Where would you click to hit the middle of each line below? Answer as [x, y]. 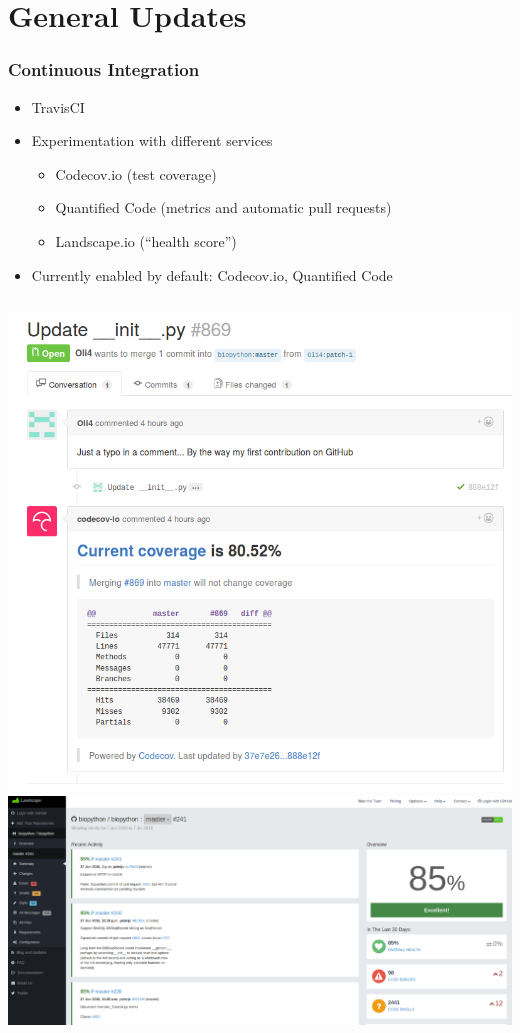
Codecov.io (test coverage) [136, 173]
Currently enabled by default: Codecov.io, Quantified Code [212, 274]
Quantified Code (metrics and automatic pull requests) [223, 207]
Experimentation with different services [152, 140]
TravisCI [58, 106]
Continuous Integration [104, 69]
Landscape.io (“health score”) [146, 240]
